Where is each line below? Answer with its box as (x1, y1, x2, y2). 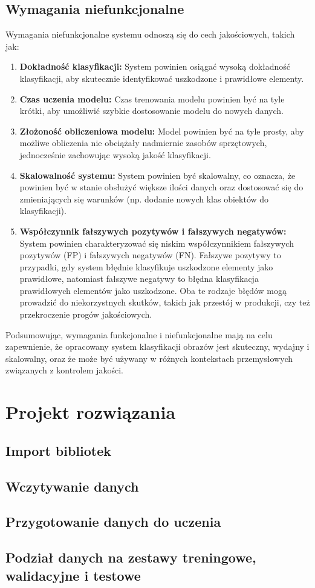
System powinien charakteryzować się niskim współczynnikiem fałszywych (19, 236, 294, 249)
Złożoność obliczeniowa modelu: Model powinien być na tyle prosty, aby (19, 124, 304, 137)
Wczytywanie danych (5, 476, 139, 495)
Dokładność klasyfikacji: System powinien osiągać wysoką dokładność (19, 60, 291, 73)
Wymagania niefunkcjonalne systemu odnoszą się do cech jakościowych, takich (5, 28, 295, 41)
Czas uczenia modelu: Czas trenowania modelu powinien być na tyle (19, 92, 285, 105)
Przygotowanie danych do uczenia (5, 512, 221, 531)
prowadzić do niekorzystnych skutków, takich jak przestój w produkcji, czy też (19, 296, 310, 309)
